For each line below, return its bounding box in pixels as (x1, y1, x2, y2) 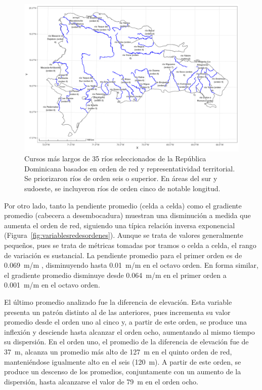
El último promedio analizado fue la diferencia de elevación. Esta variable (4, 296, 232, 307)
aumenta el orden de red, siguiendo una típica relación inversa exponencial (4, 220, 235, 230)
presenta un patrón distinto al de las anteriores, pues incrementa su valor (4, 306, 231, 317)
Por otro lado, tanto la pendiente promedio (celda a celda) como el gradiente (4, 200, 242, 210)
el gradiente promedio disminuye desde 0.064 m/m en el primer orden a (4, 269, 227, 280)
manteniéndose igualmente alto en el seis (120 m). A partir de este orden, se (4, 356, 241, 367)
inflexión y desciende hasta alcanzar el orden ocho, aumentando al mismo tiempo (4, 326, 255, 337)
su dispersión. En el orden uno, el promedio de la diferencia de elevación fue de (4, 336, 249, 347)
